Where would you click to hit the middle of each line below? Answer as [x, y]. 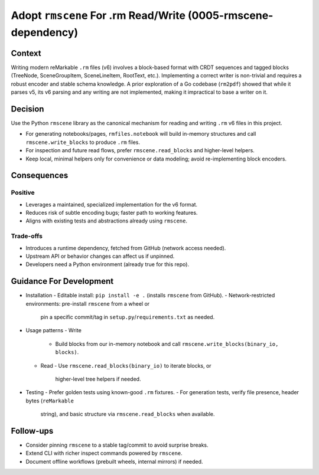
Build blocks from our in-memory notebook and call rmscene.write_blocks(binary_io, [167, 344]
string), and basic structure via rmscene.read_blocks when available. [128, 414]
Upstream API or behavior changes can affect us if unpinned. [100, 256]
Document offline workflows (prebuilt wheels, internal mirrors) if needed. [114, 461]
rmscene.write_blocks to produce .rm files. [83, 142]
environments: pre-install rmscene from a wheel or [88, 303]
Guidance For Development [62, 281]
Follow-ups [32, 431]
